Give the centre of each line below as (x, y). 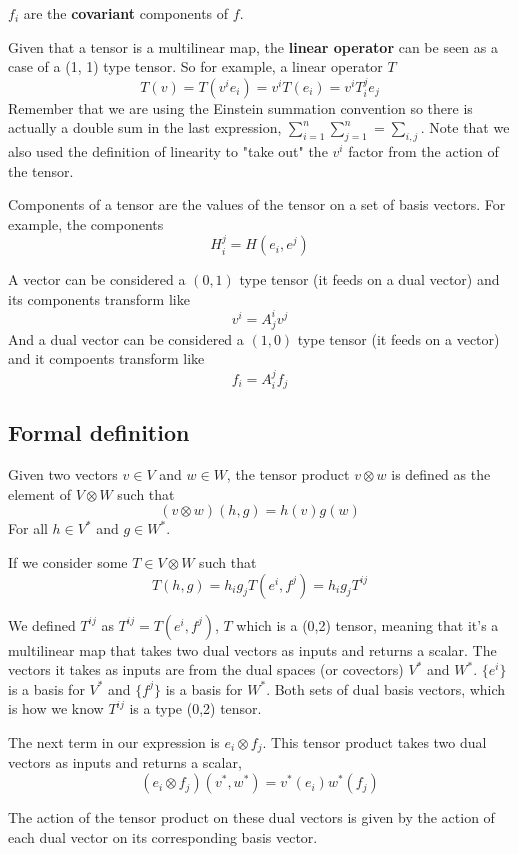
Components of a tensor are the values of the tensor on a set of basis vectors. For (257, 204)
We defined (42, 624)
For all (28, 528)
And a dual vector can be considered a (126, 338)
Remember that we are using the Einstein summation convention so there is (240, 107)
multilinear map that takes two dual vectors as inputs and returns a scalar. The (252, 649)
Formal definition (99, 432)
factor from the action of (423, 150)
